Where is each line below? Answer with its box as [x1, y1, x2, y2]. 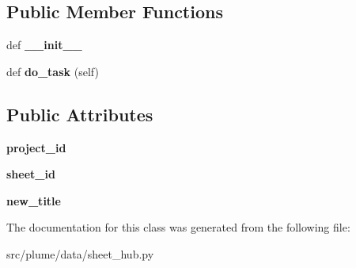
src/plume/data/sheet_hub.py [6, 245, 154, 262]
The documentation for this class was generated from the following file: [6, 219, 350, 235]
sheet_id [6, 166, 55, 182]
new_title [6, 192, 61, 209]
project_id [6, 139, 66, 155]
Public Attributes [6, 101, 153, 126]
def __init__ [6, 36, 82, 53]
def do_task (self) [6, 63, 99, 79]
